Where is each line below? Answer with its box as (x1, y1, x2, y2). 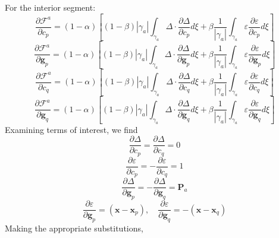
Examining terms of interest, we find (5, 123, 138, 135)
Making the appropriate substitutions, (5, 221, 143, 234)
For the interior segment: (5, 1, 96, 13)
